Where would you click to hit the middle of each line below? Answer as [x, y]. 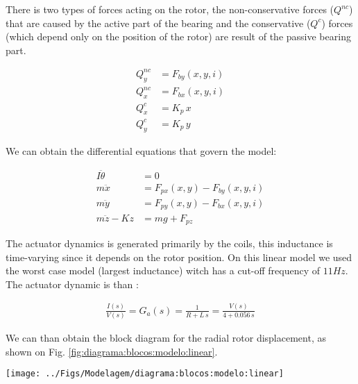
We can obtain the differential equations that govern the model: [141, 150]
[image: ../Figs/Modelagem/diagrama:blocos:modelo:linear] [145, 374]
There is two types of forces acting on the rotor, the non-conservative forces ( [170, 9]
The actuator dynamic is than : [72, 284]
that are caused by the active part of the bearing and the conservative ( [158, 23]
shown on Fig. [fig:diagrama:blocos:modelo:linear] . [112, 351]
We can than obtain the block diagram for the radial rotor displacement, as [166, 338]
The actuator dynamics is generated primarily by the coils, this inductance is [169, 243]
